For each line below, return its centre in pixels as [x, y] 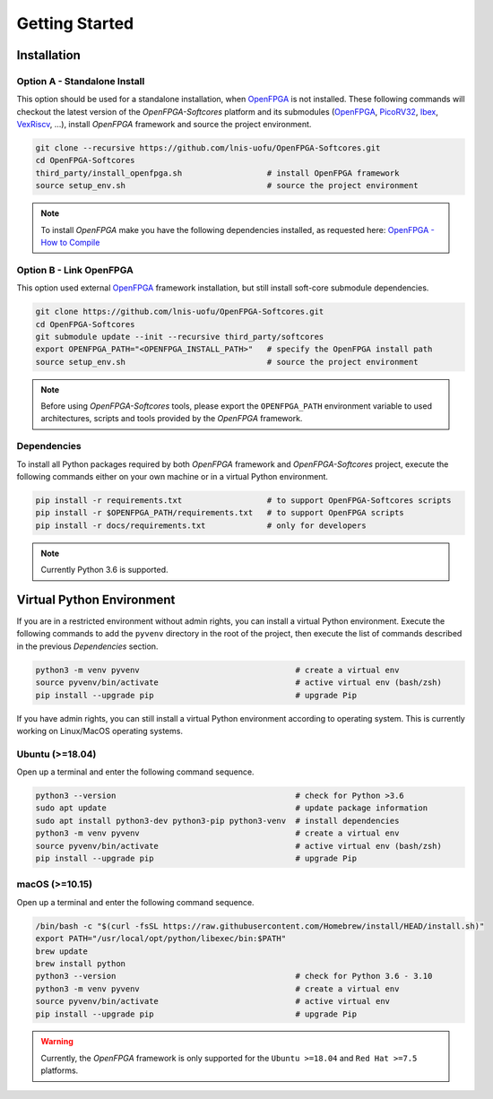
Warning [57, 1042]
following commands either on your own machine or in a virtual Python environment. [173, 476]
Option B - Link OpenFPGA [75, 270]
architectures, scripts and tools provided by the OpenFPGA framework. [172, 419]
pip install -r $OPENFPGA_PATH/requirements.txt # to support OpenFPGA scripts [220, 513]
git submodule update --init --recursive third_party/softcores [180, 337]
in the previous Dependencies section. [87, 646]
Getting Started [75, 23]
